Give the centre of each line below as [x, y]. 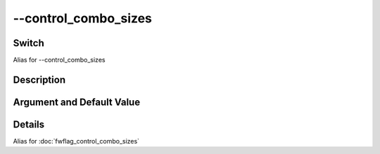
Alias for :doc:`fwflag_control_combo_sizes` [76, 141]
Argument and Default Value [77, 102]
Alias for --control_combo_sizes [59, 60]
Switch [29, 43]
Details [29, 124]
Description [39, 79]
